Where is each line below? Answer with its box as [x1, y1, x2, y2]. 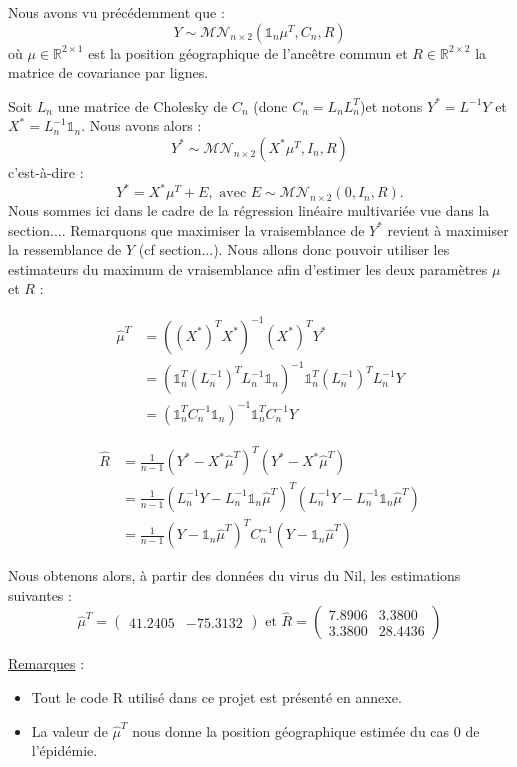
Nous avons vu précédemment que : [8, 2, 225, 22]
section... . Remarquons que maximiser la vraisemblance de [8, 219, 365, 240]
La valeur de [31, 720, 108, 741]
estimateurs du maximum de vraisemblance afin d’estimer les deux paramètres [8, 258, 488, 279]
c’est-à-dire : [8, 161, 84, 182]
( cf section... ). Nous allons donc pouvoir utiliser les [138, 239, 450, 260]
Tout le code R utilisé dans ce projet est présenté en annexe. [31, 687, 402, 707]
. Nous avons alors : [81, 115, 202, 136]
